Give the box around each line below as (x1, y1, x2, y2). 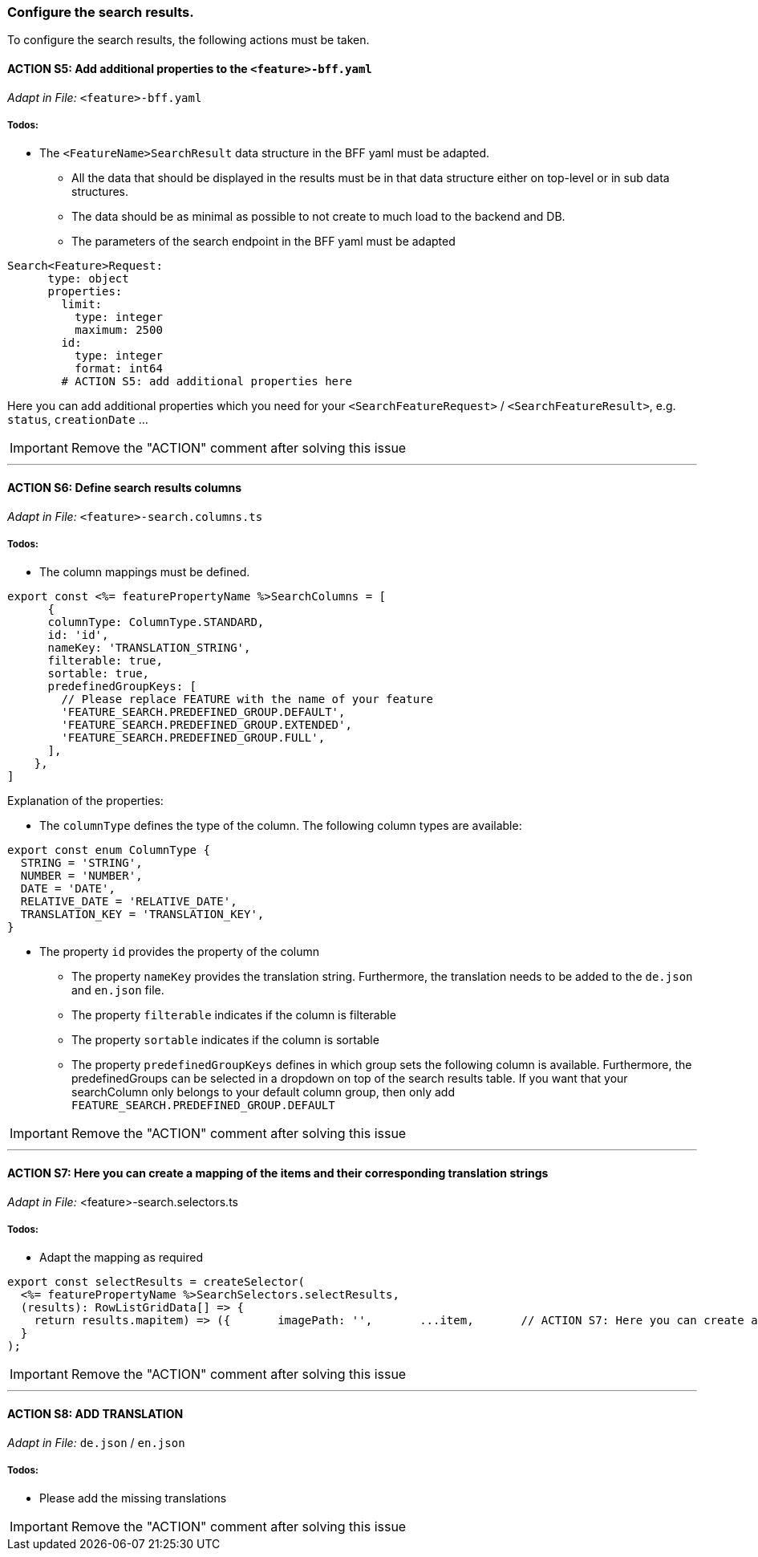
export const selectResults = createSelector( (7, 1275, 305, 1289)
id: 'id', (47, 628, 109, 642)
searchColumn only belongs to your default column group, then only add (71, 1085, 456, 1100)
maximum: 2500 (75, 323, 163, 337)
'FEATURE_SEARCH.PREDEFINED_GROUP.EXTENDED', (61, 718, 352, 732)
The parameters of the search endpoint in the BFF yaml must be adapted (71, 234, 456, 249)
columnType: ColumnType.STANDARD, (47, 616, 265, 629)
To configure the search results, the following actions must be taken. (7, 33, 370, 47)
